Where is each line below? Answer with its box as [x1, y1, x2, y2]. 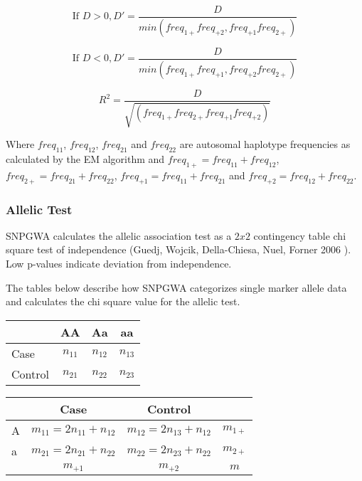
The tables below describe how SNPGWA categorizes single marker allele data [6, 280, 347, 295]
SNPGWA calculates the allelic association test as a [6, 228, 232, 243]
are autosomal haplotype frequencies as [179, 137, 351, 152]
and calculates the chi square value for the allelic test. [6, 294, 240, 309]
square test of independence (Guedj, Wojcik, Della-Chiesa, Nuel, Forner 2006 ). [6, 242, 351, 257]
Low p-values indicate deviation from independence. [6, 256, 232, 271]
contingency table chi [253, 228, 346, 243]
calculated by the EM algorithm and [6, 152, 165, 166]
